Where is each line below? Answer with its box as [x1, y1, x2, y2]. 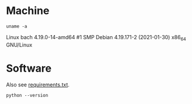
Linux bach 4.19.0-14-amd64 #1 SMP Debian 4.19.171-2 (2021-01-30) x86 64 [6, 33, 186, 42]
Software [6, 61, 52, 75]
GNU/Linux [6, 41, 33, 48]
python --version [6, 92, 49, 98]
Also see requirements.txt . [6, 81, 70, 88]
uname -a [6, 23, 28, 29]
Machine [6, 4, 50, 18]
